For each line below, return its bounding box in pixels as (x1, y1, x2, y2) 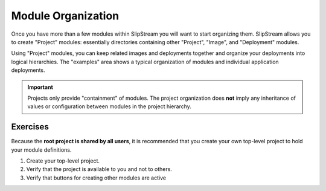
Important (27, 83, 54, 91)
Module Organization (11, 9, 120, 22)
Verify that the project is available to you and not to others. (26, 166, 172, 173)
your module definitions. (11, 146, 72, 154)
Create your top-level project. (26, 157, 100, 164)
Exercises (11, 121, 50, 132)
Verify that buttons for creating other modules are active (26, 174, 166, 181)
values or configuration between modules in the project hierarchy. (27, 103, 191, 110)
